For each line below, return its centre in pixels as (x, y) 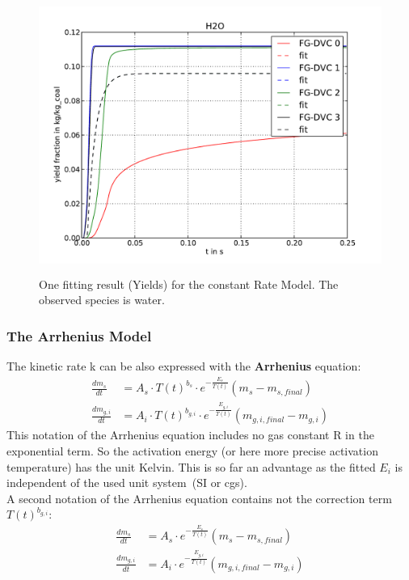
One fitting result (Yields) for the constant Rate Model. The (189, 284)
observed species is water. (102, 300)
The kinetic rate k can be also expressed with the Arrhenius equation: (184, 366)
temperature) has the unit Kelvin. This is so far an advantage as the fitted (191, 466)
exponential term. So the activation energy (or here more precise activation (192, 451)
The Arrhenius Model (79, 335)
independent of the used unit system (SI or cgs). (127, 483)
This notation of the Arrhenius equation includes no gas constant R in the (190, 435)
